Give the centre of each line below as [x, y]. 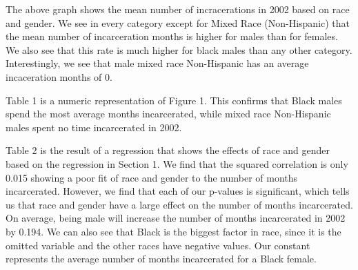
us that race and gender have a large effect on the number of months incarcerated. [179, 204]
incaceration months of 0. [59, 76]
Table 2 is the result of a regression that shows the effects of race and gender [168, 150]
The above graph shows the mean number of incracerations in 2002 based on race [178, 9]
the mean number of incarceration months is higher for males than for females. [172, 36]
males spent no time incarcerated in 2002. [94, 127]
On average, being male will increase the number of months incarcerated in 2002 [176, 218]
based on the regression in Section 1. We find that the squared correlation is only [177, 163]
